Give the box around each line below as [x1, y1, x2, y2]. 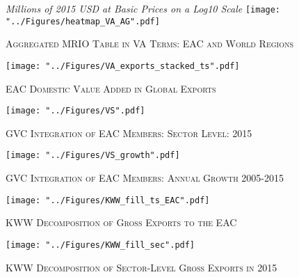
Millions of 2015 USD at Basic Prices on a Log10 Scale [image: [6, 1, 281, 15]
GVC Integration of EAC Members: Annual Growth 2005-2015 [6, 171, 284, 185]
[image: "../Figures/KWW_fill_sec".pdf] [6, 239, 195, 250]
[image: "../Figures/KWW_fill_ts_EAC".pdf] [6, 195, 210, 205]
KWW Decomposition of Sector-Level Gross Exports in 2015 [6, 260, 277, 274]
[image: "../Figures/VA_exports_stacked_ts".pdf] [6, 61, 240, 71]
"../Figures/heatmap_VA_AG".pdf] [6, 16, 160, 26]
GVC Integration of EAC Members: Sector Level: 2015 [6, 125, 252, 140]
